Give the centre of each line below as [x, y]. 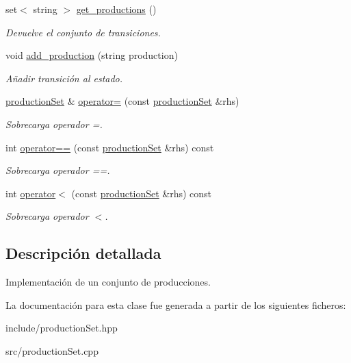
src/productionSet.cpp [52, 350]
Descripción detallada [83, 253]
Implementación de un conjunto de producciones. [108, 282]
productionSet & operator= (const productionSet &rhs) [122, 101]
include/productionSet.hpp [62, 328]
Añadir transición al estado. [64, 78]
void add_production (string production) [92, 55]
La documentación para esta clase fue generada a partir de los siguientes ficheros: [176, 304]
